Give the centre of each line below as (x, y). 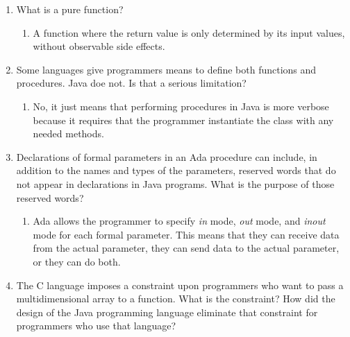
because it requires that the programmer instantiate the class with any (183, 120)
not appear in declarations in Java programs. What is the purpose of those (175, 183)
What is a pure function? (70, 9)
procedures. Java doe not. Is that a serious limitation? (131, 83)
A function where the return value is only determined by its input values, (189, 32)
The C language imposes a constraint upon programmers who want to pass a (180, 285)
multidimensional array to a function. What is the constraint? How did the (176, 299)
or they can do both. (77, 261)
